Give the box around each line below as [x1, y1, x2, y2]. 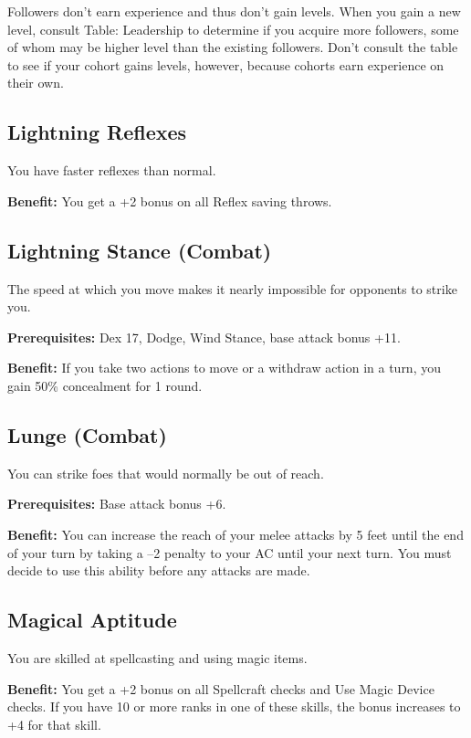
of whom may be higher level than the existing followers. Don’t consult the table [7, 37, 458, 57]
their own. [7, 73, 64, 92]
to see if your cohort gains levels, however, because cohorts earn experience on [7, 55, 445, 74]
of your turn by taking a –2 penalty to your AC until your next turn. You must [7, 543, 452, 562]
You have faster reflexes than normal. [7, 161, 216, 180]
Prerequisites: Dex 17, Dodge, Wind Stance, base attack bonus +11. [7, 327, 401, 346]
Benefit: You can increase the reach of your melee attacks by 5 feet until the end [7, 524, 464, 543]
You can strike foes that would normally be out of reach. [7, 463, 324, 482]
